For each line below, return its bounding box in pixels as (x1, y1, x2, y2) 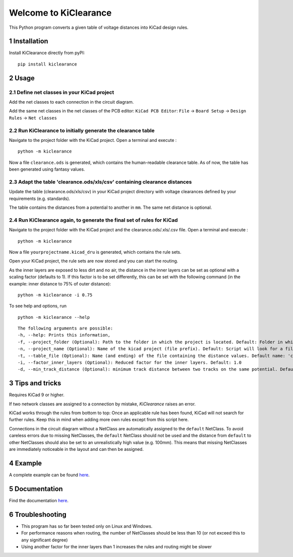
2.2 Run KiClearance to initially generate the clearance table (9, 127, 155, 134)
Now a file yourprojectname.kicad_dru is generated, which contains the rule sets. (9, 249, 182, 255)
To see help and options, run (9, 303, 67, 309)
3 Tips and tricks (9, 379, 62, 387)
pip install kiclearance (18, 61, 77, 67)
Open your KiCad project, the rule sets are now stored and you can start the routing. (9, 258, 178, 264)
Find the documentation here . (9, 497, 69, 503)
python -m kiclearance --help (18, 314, 90, 320)
